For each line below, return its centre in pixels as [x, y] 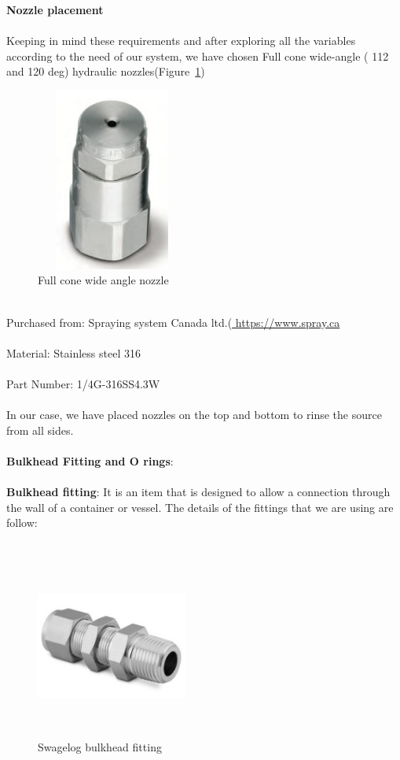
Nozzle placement [55, 9]
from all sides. [40, 430]
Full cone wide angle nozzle [103, 280]
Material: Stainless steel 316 [73, 352]
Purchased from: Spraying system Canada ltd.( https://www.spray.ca [173, 322]
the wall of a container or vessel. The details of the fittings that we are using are [200, 507]
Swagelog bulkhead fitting [100, 746]
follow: [22, 523]
